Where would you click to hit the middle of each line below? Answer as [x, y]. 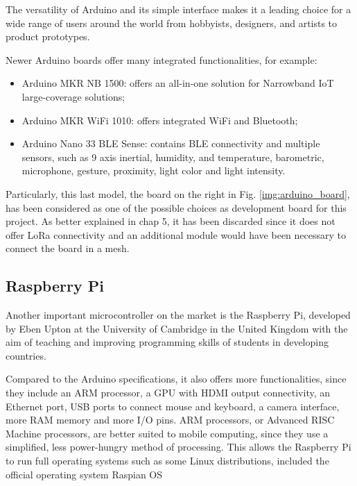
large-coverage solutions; [73, 96]
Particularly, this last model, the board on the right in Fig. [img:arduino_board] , [178, 193]
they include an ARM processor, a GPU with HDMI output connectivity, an [168, 393]
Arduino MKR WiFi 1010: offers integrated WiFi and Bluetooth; [160, 120]
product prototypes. [48, 36]
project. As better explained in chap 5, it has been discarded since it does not [171, 221]
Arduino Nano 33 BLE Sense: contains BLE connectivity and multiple [171, 143]
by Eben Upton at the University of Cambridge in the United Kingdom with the [177, 328]
